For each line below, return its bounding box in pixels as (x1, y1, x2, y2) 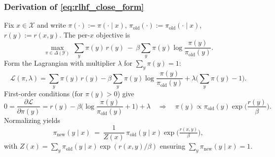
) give (117, 88, 134, 98)
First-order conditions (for (4, 88, 83, 98)
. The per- (59, 29, 90, 39)
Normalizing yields (4, 115, 60, 125)
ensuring (159, 141, 186, 151)
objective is (96, 29, 130, 39)
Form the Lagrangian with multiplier (4, 58, 116, 68)
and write (37, 20, 66, 30)
